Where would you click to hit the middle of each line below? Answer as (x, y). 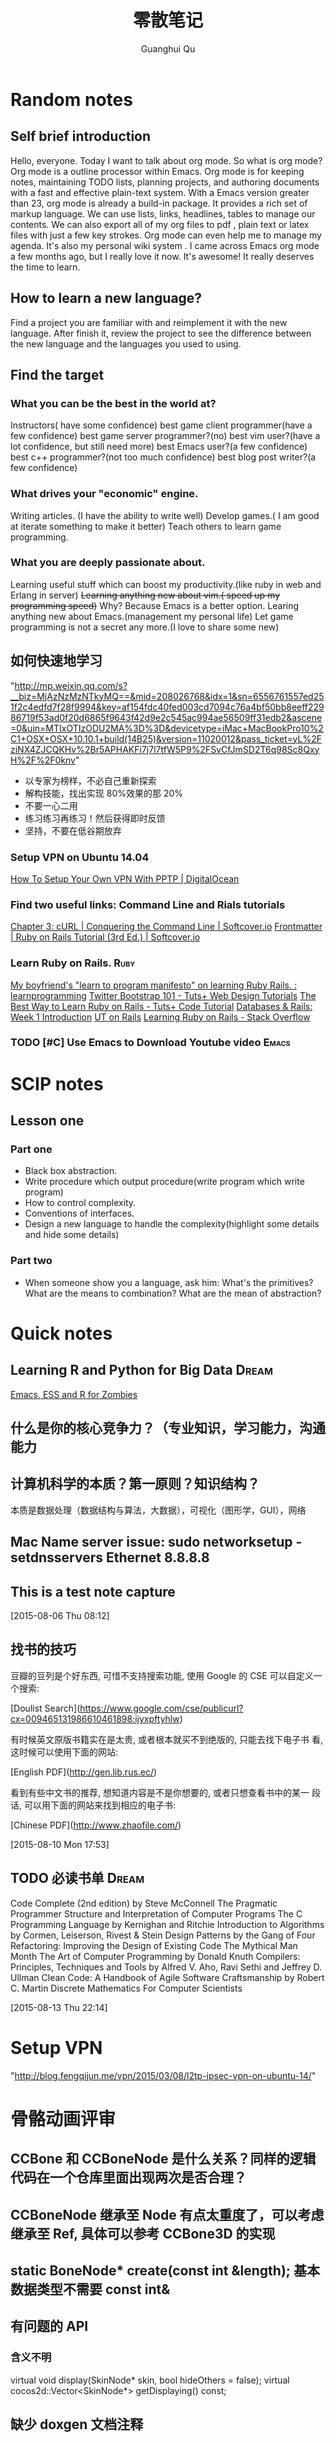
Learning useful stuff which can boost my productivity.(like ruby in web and (166, 584)
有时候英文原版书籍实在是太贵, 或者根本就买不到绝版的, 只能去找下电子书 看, (166, 1739)
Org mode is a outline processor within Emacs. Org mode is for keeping (157, 171)
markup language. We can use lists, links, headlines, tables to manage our (163, 213)
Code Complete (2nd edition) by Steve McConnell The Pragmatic (144, 1903)
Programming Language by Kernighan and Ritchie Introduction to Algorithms (167, 1924)
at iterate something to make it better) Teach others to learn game (146, 526)
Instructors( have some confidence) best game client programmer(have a (161, 425)
